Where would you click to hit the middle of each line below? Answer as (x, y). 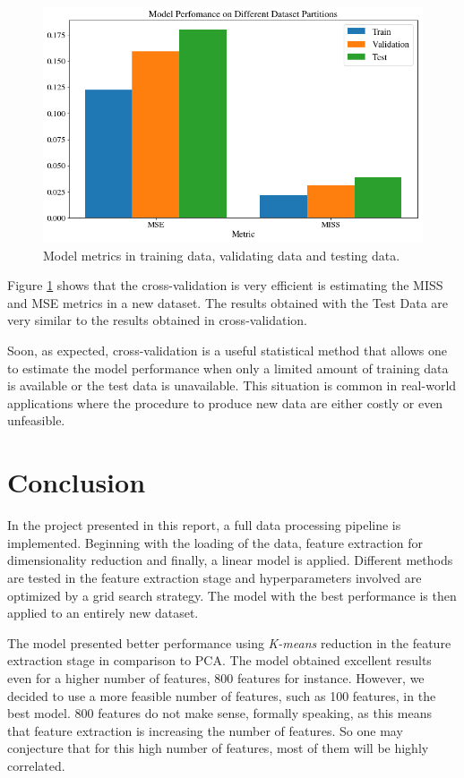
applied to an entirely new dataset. (103, 613)
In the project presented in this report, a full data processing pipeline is (204, 525)
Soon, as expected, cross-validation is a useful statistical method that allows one (228, 351)
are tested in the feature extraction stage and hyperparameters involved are (215, 577)
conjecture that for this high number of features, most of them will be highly (218, 748)
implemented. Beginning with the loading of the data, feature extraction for (215, 542)
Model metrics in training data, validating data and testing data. (222, 255)
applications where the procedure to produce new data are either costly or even (225, 402)
